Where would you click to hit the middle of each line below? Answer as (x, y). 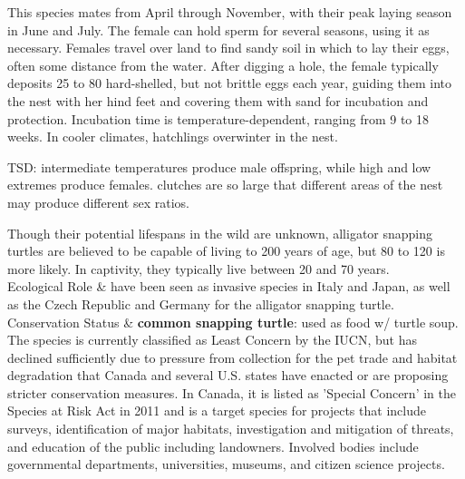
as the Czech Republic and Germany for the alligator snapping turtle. (201, 303)
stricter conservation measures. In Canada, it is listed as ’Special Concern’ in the (232, 392)
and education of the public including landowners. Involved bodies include (213, 446)
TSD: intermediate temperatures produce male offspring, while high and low (219, 166)
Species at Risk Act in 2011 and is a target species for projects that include (217, 411)
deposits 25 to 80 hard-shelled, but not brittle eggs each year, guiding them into (230, 83)
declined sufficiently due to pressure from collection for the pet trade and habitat (232, 357)
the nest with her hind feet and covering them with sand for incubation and (218, 100)
